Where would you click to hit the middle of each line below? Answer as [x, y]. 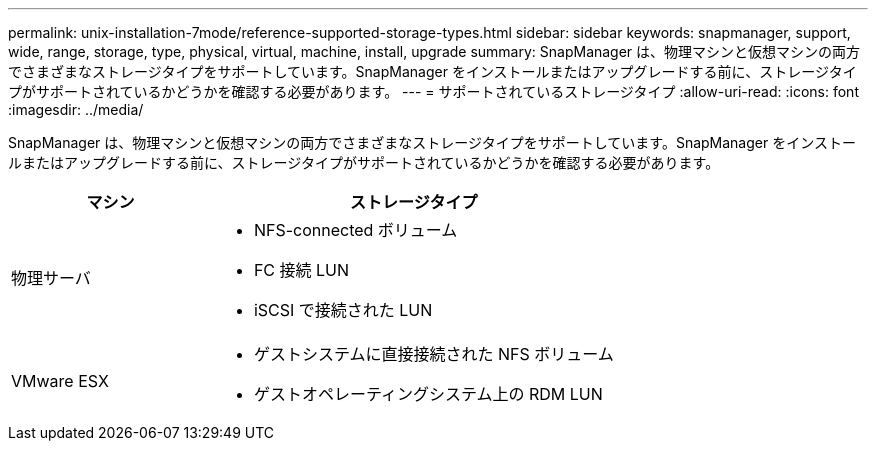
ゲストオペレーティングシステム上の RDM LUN [428, 394]
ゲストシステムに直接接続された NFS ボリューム [433, 354]
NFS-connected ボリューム [355, 230]
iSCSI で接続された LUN [343, 310]
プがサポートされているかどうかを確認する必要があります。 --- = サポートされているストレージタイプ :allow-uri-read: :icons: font [433, 91]
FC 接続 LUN [301, 270]
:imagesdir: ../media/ [76, 109]
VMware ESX [60, 381]
